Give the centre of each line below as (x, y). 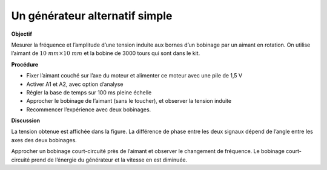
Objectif (22, 34)
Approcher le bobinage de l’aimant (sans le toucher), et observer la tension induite (129, 101)
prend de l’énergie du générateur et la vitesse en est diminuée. (109, 160)
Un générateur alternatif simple (92, 16)
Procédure (25, 64)
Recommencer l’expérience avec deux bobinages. (89, 110)
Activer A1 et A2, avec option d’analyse (75, 84)
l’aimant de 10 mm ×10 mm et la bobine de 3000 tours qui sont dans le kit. (106, 53)
